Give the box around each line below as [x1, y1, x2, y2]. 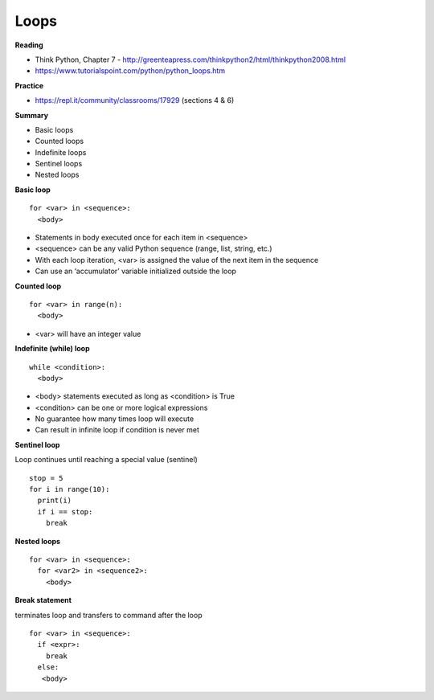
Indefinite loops [35, 147, 87, 157]
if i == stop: [37, 507, 93, 516]
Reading [14, 40, 43, 50]
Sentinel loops [35, 159, 83, 169]
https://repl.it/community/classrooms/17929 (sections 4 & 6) [35, 96, 235, 105]
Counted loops [35, 137, 84, 146]
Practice [14, 80, 44, 90]
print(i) [37, 496, 72, 506]
